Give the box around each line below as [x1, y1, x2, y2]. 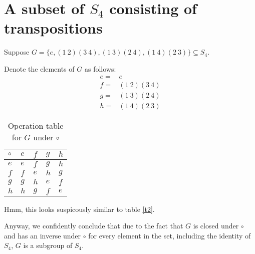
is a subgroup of [23, 240, 73, 250]
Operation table [8, 119, 64, 131]
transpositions [4, 18, 103, 38]
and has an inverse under [4, 230, 81, 240]
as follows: [84, 63, 116, 74]
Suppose [4, 47, 30, 57]
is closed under [193, 220, 239, 231]
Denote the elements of [4, 63, 75, 74]
